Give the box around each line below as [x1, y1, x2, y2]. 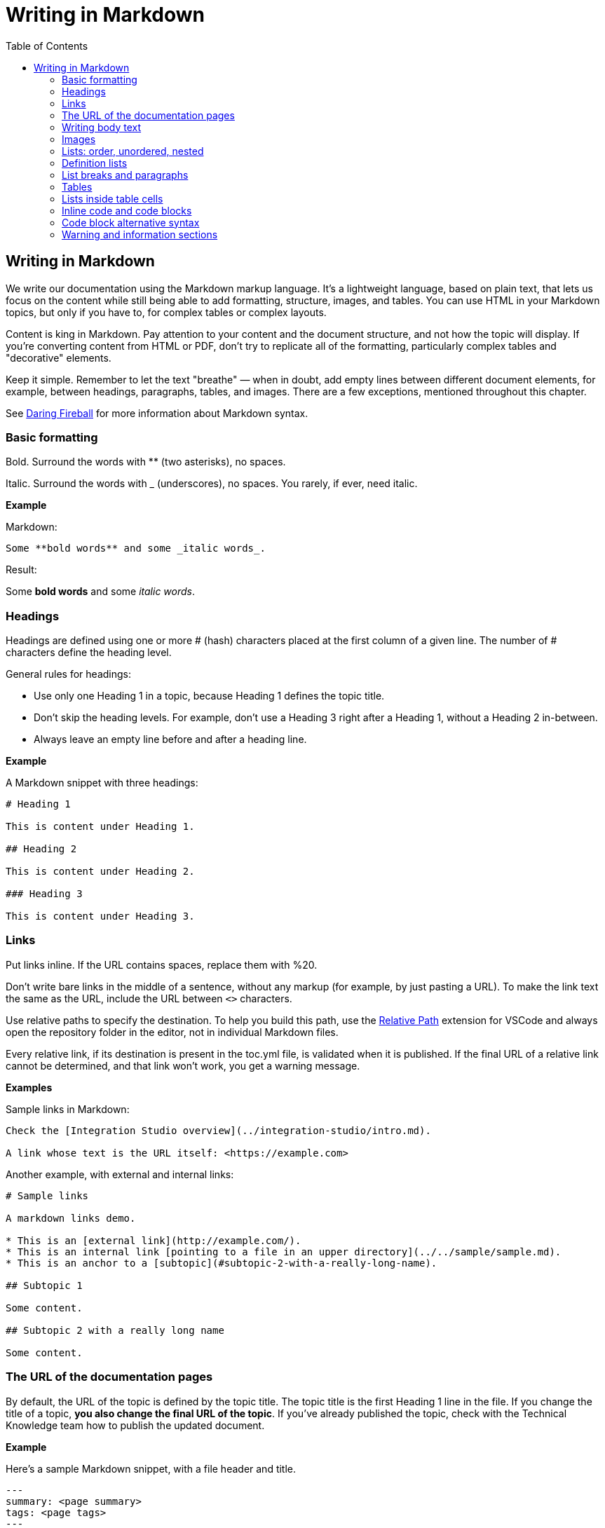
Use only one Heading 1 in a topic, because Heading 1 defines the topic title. [34, 690, 385, 702]
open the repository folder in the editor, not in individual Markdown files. [6, 1025, 339, 1038]
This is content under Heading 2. [6, 866, 195, 878]
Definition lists [62, 156, 128, 169]
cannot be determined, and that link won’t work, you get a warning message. [6, 1059, 360, 1072]
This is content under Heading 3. [6, 910, 195, 922]
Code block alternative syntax [62, 216, 200, 228]
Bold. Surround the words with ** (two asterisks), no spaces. [6, 456, 286, 468]
